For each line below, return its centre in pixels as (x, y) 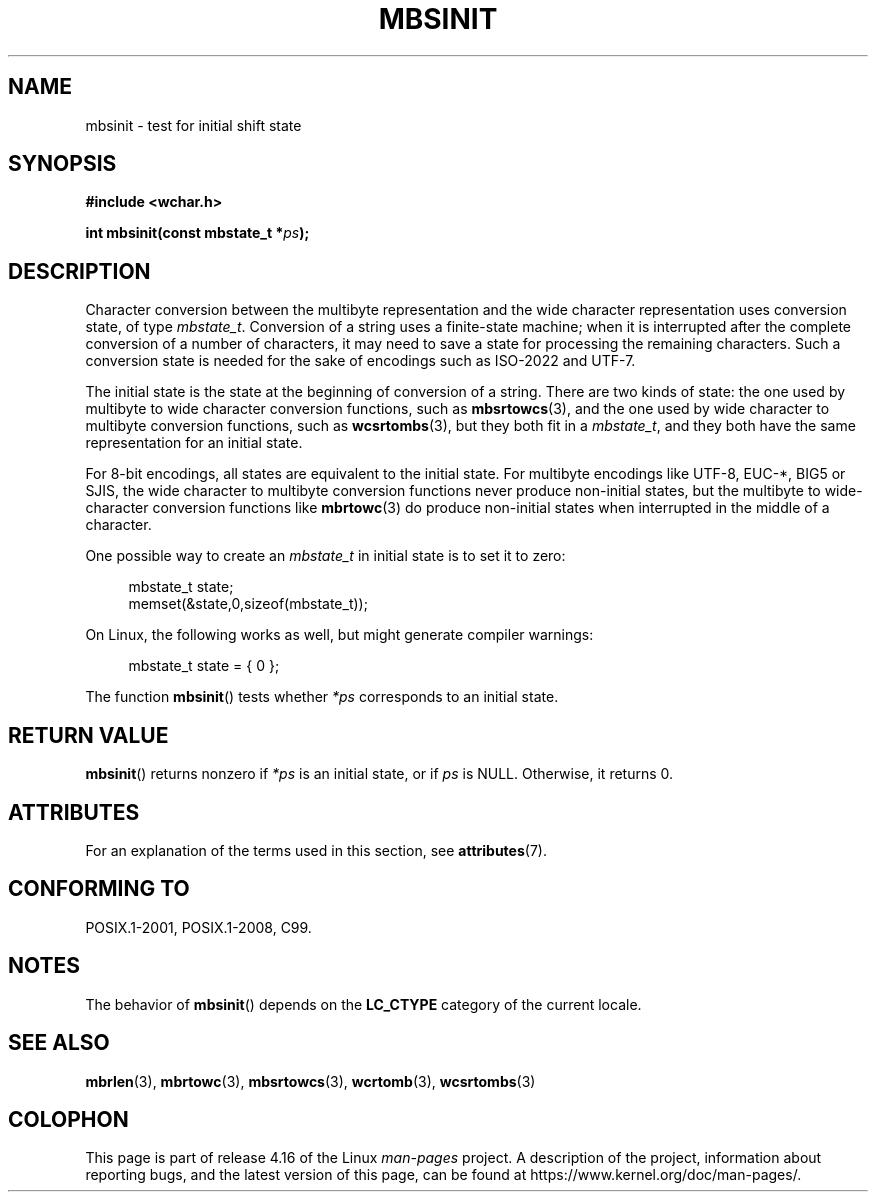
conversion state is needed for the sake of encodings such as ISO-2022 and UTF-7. (360, 361)
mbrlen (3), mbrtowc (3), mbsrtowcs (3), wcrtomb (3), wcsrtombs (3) (310, 1081)
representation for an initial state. (194, 443)
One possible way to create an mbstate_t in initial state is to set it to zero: (325, 556)
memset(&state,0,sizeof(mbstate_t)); (248, 604)
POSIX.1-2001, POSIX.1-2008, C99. (198, 927)
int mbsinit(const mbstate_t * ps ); (197, 233)
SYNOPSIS (62, 164)
